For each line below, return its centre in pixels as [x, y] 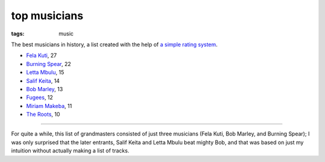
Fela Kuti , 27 [42, 55]
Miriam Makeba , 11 [49, 106]
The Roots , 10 [43, 115]
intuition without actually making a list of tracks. [70, 151]
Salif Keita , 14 [43, 80]
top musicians [47, 16]
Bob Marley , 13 [45, 89]
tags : [18, 34]
